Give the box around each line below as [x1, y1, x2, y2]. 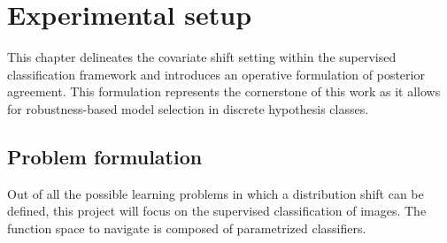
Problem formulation [7, 142, 203, 170]
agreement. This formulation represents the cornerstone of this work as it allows [7, 82, 441, 101]
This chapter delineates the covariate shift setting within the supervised [7, 48, 397, 66]
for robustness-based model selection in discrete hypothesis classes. [7, 99, 369, 118]
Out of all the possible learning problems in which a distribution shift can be [7, 184, 424, 202]
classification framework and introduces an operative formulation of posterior [7, 65, 425, 83]
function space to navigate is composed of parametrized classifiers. [7, 218, 366, 237]
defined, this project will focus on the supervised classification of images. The [7, 201, 427, 220]
